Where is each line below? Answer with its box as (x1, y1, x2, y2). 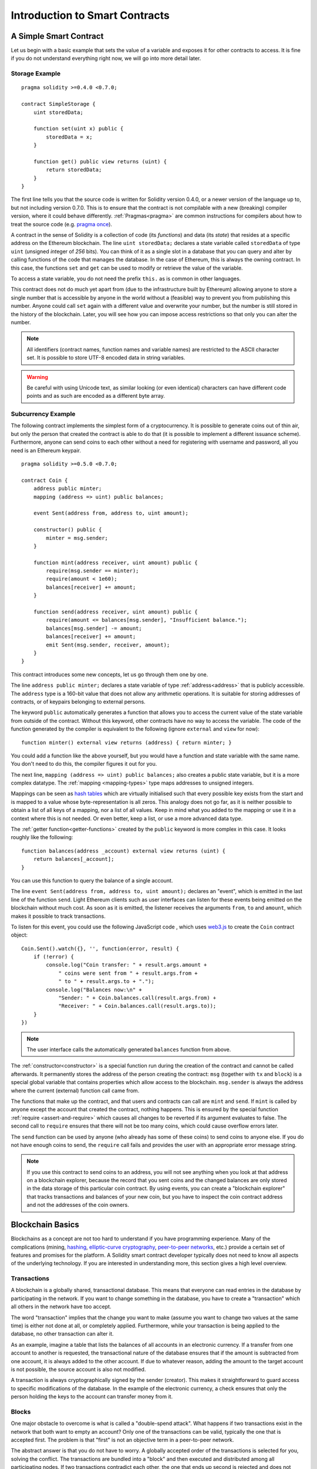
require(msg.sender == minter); (46, 568, 139, 574)
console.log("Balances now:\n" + (46, 986, 142, 993)
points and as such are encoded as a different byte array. (26, 393, 166, 400)
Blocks (11, 1407, 31, 1416)
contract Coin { (21, 477, 68, 484)
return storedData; (46, 166, 102, 173)
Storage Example (11, 69, 61, 78)
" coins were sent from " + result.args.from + (58, 970, 198, 977)
